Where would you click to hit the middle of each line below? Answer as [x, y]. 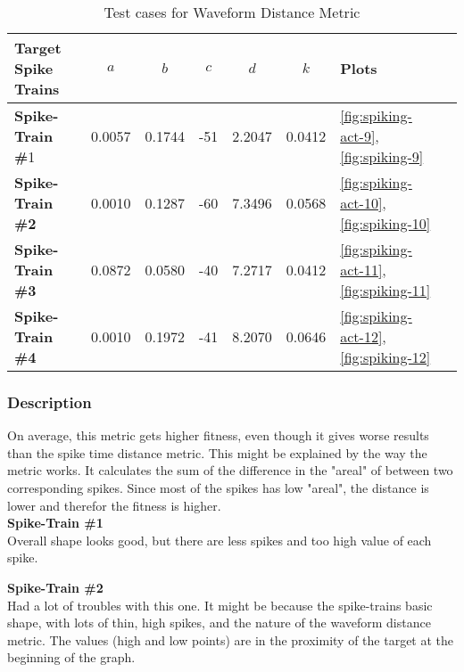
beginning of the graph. [71, 657]
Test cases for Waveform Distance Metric [232, 12]
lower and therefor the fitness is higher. [114, 505]
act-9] [358, 136]
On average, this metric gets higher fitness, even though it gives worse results [218, 435]
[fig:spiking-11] [385, 290]
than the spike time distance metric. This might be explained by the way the [217, 452]
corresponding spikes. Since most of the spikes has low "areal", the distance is [218, 488]
